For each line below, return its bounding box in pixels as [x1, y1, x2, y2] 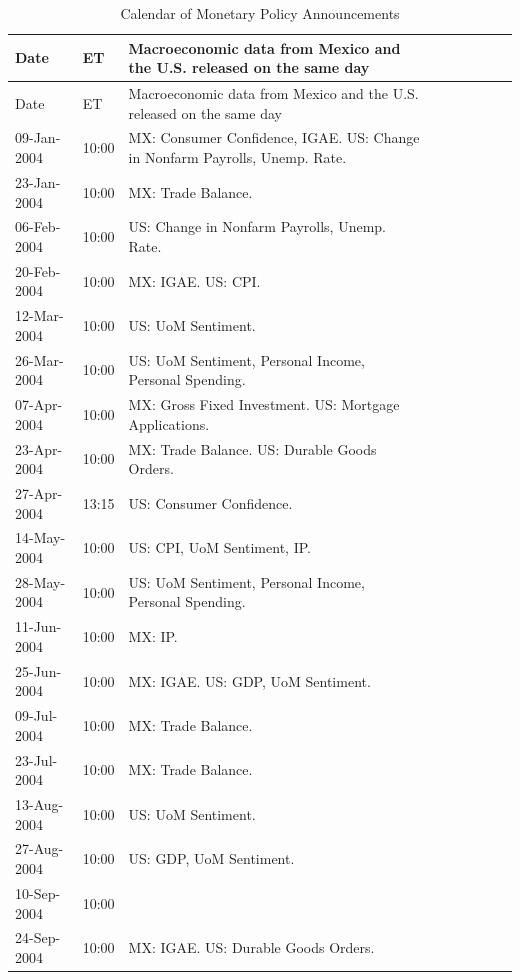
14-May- [15, 527, 66, 548]
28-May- [15, 571, 66, 592]
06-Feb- [15, 216, 61, 237]
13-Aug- [15, 794, 64, 815]
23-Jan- [15, 171, 61, 192]
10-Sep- [15, 882, 61, 903]
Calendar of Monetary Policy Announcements [120, 3, 400, 23]
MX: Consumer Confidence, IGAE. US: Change [128, 127, 420, 148]
